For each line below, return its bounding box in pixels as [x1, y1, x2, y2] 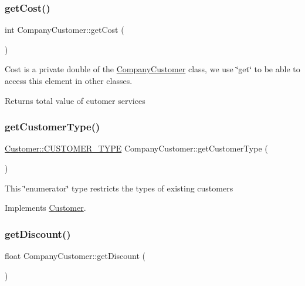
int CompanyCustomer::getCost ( [5, 23, 124, 36]
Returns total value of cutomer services [5, 94, 145, 106]
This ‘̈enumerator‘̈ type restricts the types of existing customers [5, 181, 233, 194]
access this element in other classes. [5, 75, 133, 86]
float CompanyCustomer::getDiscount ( [5, 250, 145, 261]
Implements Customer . [5, 201, 86, 214]
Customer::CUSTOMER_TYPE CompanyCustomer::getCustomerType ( [5, 142, 268, 154]
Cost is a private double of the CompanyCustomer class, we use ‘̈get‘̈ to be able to [5, 63, 300, 75]
